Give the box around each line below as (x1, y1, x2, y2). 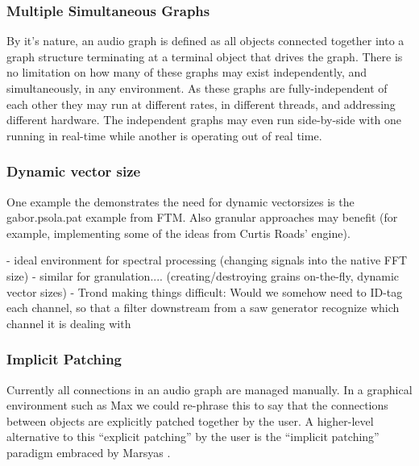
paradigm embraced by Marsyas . (6, 443, 171, 460)
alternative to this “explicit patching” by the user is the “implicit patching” (6, 428, 380, 445)
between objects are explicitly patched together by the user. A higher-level (6, 412, 374, 429)
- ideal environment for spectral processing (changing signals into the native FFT (6, 252, 408, 268)
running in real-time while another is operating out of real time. (6, 127, 322, 144)
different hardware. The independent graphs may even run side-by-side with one (6, 111, 402, 128)
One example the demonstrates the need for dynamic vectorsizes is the (6, 193, 355, 210)
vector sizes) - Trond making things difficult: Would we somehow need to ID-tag (6, 283, 403, 300)
